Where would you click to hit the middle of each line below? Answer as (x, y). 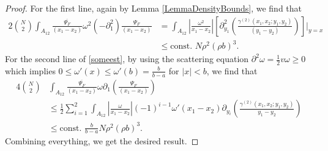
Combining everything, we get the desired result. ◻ (102, 141)
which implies (30, 70)
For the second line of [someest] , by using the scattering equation (127, 59)
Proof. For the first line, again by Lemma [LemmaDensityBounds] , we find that (154, 8)
